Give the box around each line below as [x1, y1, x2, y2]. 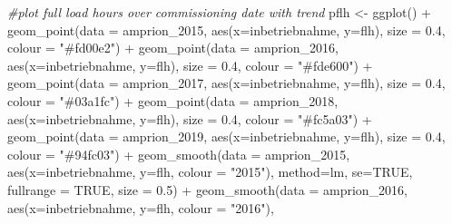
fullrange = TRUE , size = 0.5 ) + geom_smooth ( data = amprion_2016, [7, 180, 408, 199]
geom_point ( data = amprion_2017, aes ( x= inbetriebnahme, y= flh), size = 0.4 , [7, 73, 446, 93]
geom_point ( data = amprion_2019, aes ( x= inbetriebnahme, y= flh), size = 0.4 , [7, 127, 446, 146]
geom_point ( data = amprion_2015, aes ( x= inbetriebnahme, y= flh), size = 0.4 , [7, 20, 446, 39]
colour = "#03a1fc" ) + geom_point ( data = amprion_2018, [7, 91, 339, 110]
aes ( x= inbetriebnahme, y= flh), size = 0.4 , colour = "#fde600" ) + [7, 55, 373, 74]
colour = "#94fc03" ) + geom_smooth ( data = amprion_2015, [7, 144, 350, 163]
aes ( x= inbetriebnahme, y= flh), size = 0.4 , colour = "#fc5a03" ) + [7, 109, 372, 128]
